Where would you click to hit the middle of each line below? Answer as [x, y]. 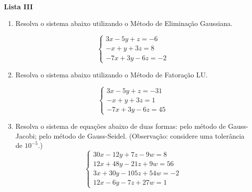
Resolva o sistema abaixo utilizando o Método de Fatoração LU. [112, 74]
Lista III [19, 6]
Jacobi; [26, 135]
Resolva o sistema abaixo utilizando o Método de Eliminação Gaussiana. [124, 23]
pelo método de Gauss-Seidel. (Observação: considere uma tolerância [142, 135]
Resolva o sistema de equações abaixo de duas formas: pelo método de [121, 126]
